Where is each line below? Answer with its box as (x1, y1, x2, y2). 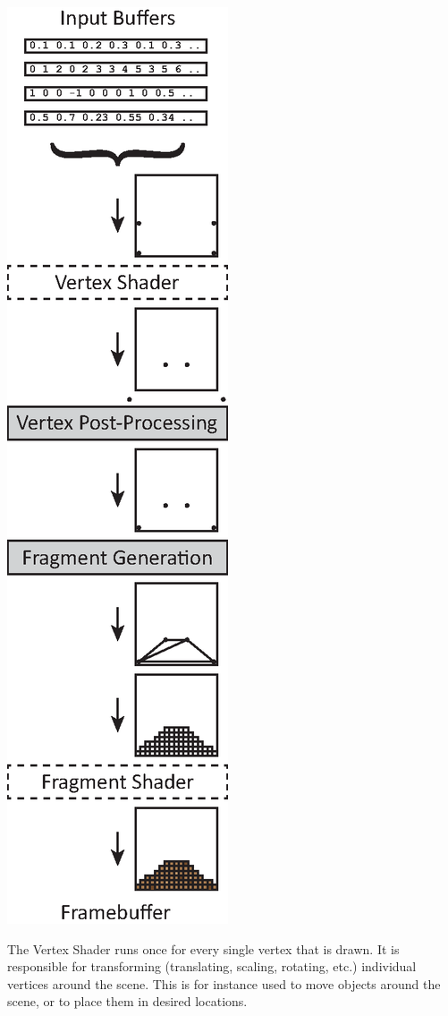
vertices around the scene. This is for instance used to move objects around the (7, 974, 441, 993)
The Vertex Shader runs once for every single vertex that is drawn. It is (7, 939, 400, 958)
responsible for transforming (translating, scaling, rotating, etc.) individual (7, 957, 417, 976)
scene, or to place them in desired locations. (7, 992, 248, 1011)
